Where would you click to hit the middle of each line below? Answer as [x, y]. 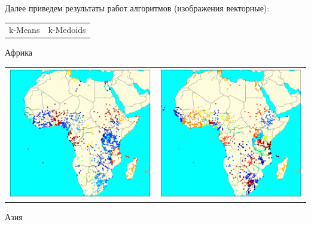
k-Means [25, 30]
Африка [19, 52]
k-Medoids [67, 30]
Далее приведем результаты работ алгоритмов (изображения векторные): [137, 8]
